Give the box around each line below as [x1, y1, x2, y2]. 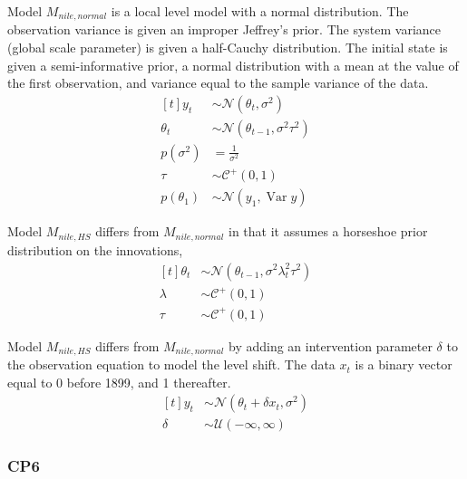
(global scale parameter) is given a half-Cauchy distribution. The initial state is [7, 38, 448, 57]
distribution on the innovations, [7, 240, 183, 259]
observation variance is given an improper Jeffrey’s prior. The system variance [7, 20, 442, 39]
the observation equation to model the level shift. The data [7, 355, 336, 374]
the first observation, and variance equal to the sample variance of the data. [7, 73, 429, 92]
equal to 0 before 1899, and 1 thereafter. [7, 372, 231, 391]
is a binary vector [355, 355, 452, 374]
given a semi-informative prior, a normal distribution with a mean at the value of [7, 55, 459, 74]
